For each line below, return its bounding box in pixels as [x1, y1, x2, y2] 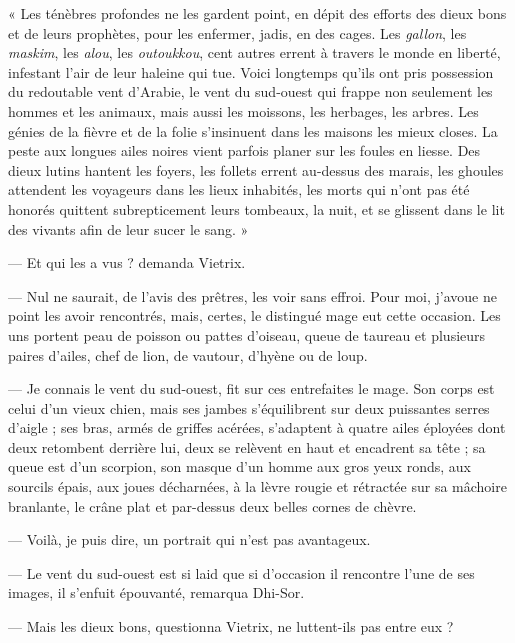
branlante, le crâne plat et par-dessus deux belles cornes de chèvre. [8, 495, 417, 516]
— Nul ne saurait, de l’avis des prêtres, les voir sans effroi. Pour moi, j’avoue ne [8, 285, 497, 306]
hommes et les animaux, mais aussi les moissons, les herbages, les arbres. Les [8, 100, 479, 121]
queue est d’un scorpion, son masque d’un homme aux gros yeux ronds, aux [8, 456, 471, 477]
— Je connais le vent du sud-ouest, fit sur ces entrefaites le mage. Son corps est [8, 378, 495, 399]
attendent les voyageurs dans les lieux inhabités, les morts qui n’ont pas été [8, 179, 470, 200]
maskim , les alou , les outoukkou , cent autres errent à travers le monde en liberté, [8, 42, 501, 63]
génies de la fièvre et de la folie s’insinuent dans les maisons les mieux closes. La [8, 120, 498, 141]
